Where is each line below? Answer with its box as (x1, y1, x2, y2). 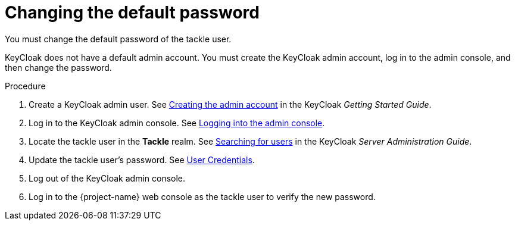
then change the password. (5, 62, 112, 73)
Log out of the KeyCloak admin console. (29, 173, 186, 183)
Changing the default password (5, 2, 260, 23)
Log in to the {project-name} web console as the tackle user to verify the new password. (29, 191, 376, 202)
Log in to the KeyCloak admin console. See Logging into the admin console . (29, 117, 325, 128)
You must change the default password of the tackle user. (5, 33, 232, 44)
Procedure (5, 80, 46, 91)
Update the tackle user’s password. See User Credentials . (29, 154, 255, 165)
